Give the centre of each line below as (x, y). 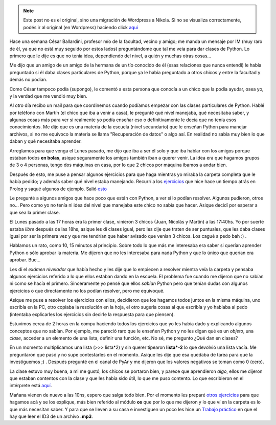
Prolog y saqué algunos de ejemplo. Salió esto (58, 189)
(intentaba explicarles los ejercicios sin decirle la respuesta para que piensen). (92, 314)
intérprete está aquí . (31, 386)
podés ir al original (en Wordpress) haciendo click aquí (80, 27)
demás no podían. (28, 80)
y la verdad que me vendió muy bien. (49, 96)
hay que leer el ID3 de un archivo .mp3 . (51, 416)
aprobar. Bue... (25, 260)
